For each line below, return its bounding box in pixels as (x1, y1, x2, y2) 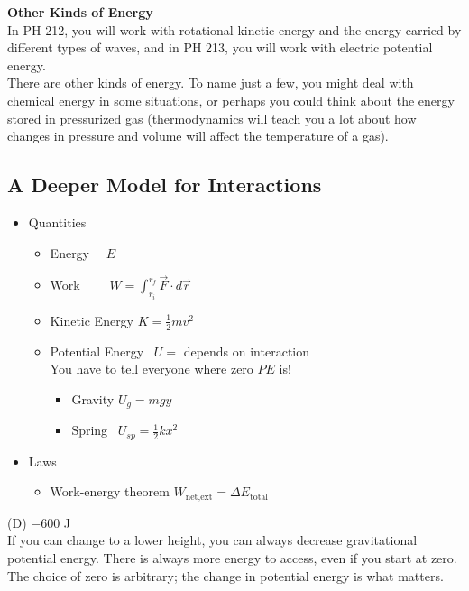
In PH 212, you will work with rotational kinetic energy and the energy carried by (7, 20, 462, 39)
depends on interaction (183, 341, 310, 360)
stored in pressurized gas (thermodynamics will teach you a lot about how (7, 108, 417, 127)
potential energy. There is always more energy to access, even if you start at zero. (7, 548, 457, 567)
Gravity (71, 389, 115, 408)
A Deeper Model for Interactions (7, 171, 322, 199)
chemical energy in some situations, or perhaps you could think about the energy (7, 90, 455, 109)
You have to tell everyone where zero (50, 359, 253, 378)
